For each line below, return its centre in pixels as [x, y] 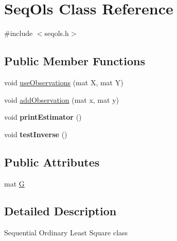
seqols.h [57, 33]
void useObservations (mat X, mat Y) [64, 82]
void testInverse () [36, 134]
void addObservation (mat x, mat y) [61, 99]
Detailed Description [60, 211]
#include [19, 33]
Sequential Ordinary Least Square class [66, 233]
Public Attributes [52, 162]
